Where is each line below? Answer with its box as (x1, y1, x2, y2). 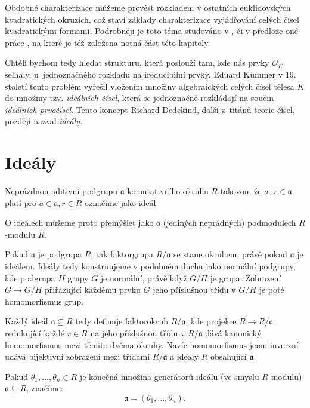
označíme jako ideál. (85, 196, 159, 208)
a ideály (170, 350, 199, 363)
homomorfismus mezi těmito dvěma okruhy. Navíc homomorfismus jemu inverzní (5, 338, 299, 351)
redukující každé (5, 327, 65, 339)
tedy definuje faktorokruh (75, 315, 169, 327)
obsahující (210, 350, 247, 363)
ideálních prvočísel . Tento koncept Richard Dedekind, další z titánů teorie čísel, (5, 103, 295, 115)
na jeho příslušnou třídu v (90, 327, 185, 339)
